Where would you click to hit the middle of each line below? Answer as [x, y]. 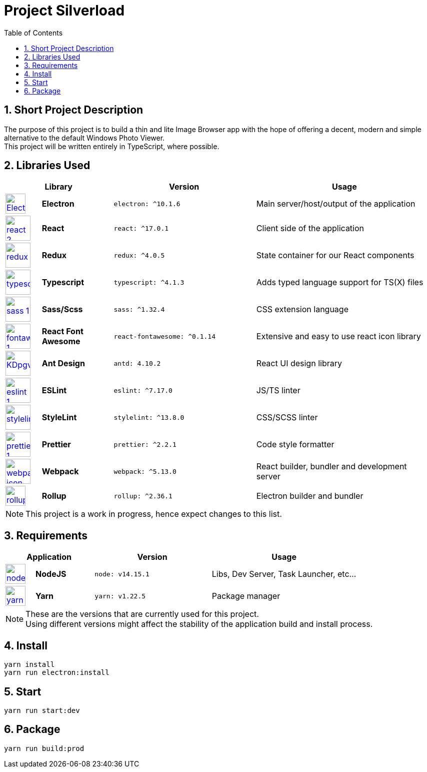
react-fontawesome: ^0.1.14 [164, 336]
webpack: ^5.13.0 [145, 471]
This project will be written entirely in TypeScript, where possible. [112, 146]
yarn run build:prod [44, 748]
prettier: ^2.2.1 [145, 444]
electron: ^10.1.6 [147, 204]
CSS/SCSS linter [287, 418]
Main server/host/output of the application [336, 204]
